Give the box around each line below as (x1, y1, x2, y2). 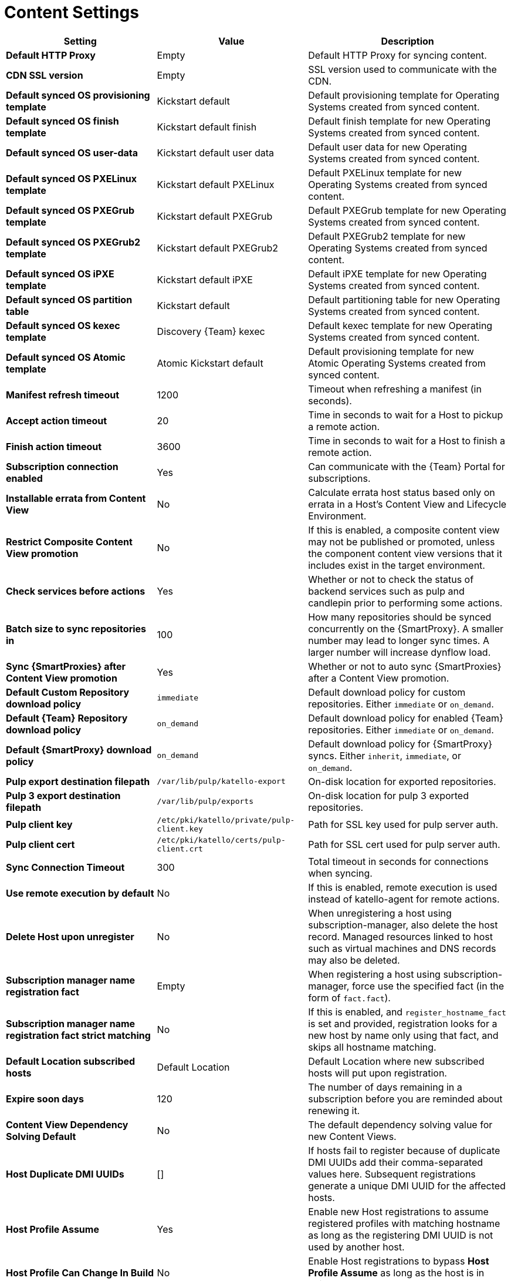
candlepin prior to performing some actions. (308, 596, 503, 609)
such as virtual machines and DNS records (308, 942, 496, 954)
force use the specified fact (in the (351, 980, 505, 992)
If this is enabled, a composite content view (308, 524, 500, 536)
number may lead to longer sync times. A (308, 634, 489, 646)
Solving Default (6, 1130, 76, 1142)
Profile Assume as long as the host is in (308, 1266, 485, 1279)
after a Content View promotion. (308, 672, 449, 684)
